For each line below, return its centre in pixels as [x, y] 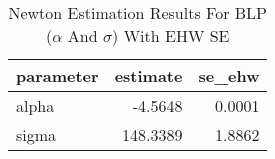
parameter [57, 75]
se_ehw [229, 75]
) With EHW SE [171, 35]
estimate [148, 75]
